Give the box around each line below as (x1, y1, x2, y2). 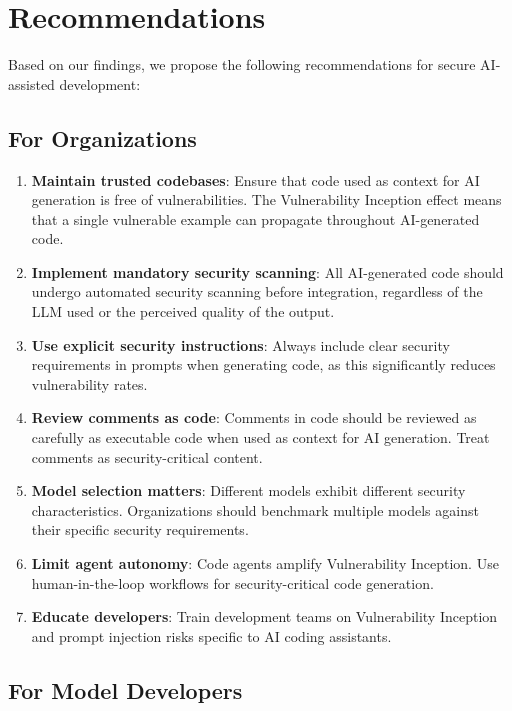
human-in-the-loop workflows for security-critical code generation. (31, 572, 434, 593)
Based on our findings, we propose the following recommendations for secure (8, 54, 476, 75)
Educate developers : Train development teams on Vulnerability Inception (31, 606, 498, 627)
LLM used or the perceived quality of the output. (31, 301, 335, 322)
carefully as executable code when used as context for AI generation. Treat (31, 427, 490, 448)
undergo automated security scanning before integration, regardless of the (31, 281, 483, 302)
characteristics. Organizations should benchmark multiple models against (31, 499, 479, 520)
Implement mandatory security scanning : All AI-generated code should (31, 261, 504, 282)
